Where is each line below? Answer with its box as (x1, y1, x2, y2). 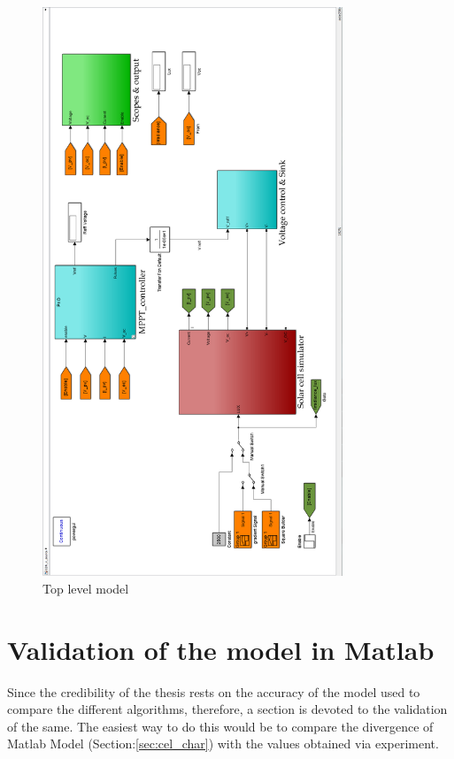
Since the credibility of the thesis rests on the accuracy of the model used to (7, 682, 420, 701)
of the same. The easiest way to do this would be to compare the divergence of (7, 717, 434, 735)
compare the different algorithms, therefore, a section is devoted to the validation (7, 700, 448, 718)
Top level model (42, 579, 129, 597)
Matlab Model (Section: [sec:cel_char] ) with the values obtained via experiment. (7, 734, 439, 753)
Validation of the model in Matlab (7, 631, 435, 667)
